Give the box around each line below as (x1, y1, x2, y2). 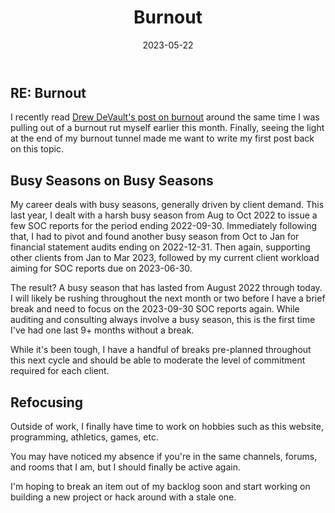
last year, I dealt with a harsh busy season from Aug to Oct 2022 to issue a (10, 209, 318, 221)
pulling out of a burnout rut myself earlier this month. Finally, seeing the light (10, 122, 325, 134)
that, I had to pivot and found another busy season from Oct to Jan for (10, 231, 300, 243)
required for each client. (10, 365, 110, 377)
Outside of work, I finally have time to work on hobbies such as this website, (10, 420, 324, 432)
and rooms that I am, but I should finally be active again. (10, 461, 241, 473)
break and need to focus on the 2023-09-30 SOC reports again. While (10, 303, 300, 315)
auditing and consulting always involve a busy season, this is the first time (10, 314, 316, 326)
